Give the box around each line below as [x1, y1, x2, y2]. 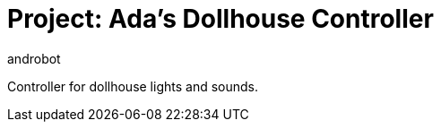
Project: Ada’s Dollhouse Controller [7, 4, 434, 34]
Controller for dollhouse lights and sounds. [7, 78, 259, 94]
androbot [7, 50, 61, 66]
